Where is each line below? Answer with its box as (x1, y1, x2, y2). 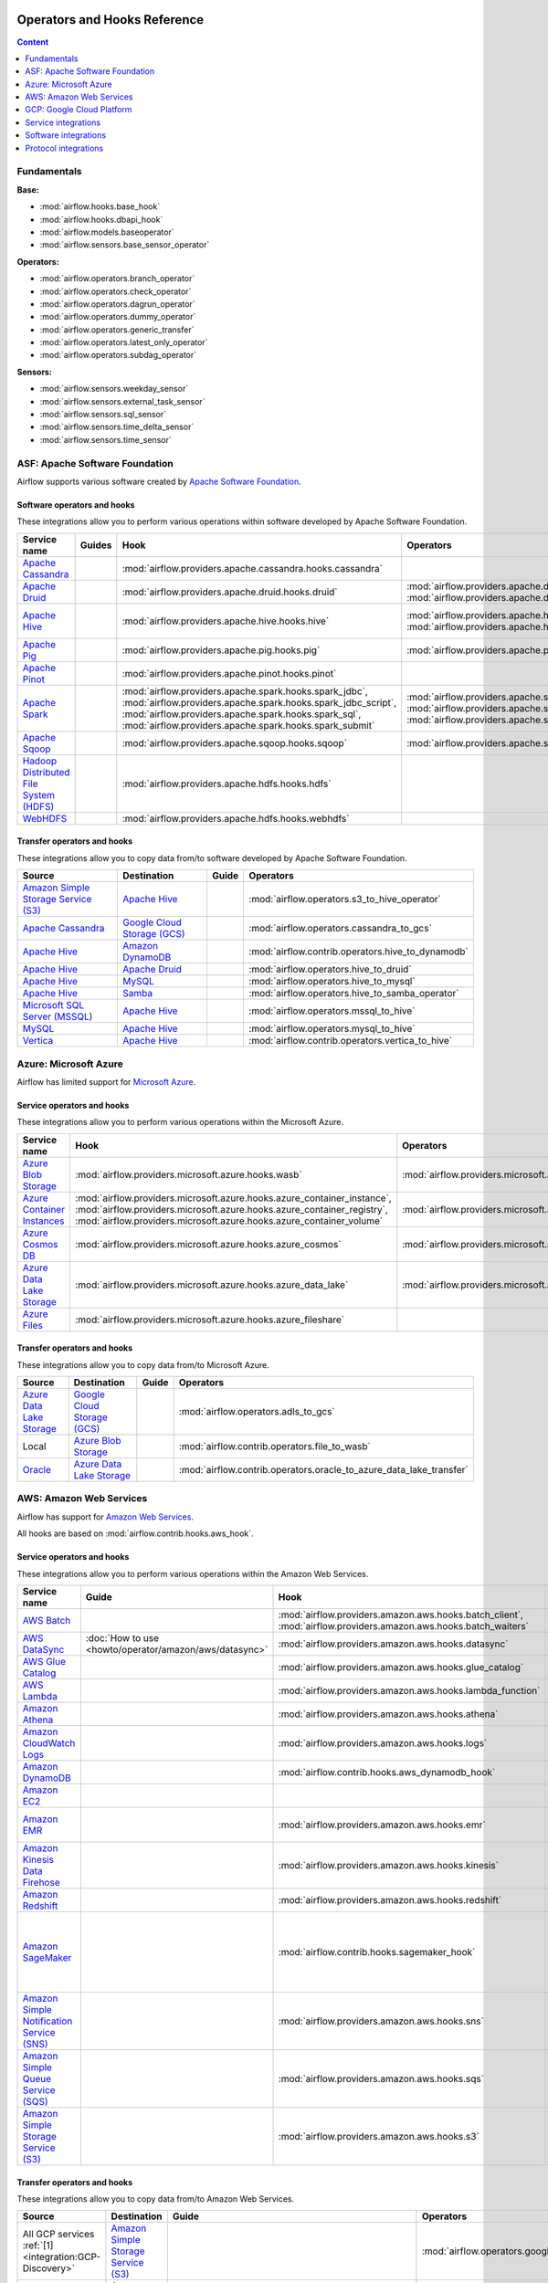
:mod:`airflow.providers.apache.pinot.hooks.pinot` (121, 667, 337, 679)
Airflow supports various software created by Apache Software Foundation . (16, 476, 301, 487)
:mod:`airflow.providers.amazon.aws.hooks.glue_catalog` (278, 1660, 524, 1673)
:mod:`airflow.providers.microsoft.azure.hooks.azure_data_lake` (74, 1278, 349, 1291)
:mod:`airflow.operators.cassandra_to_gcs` (248, 922, 433, 935)
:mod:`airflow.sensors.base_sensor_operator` (39, 239, 210, 250)
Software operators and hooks (16, 499, 135, 510)
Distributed (22, 765, 70, 778)
